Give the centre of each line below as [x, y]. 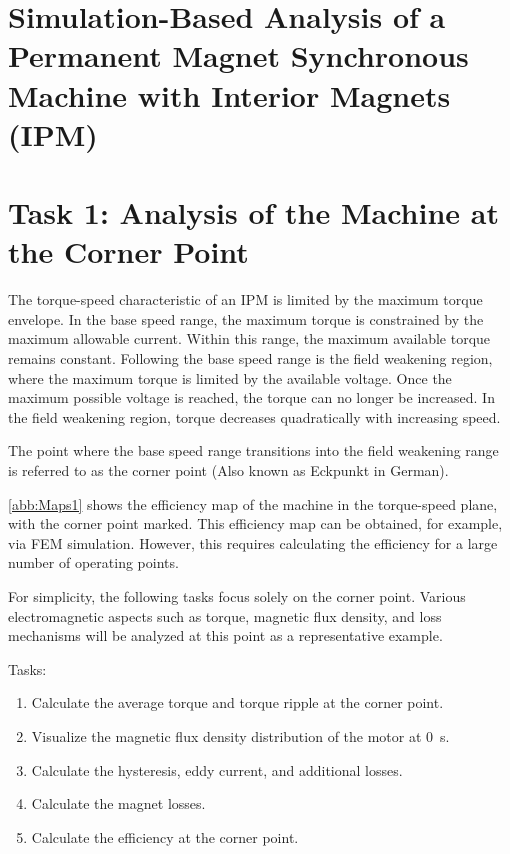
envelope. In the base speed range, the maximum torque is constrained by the [246, 318]
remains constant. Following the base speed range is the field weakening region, [250, 358]
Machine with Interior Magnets [229, 94]
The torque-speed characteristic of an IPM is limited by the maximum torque [245, 299]
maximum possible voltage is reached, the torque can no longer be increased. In [251, 397]
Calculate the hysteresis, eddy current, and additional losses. [217, 769]
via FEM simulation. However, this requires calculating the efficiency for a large [253, 542]
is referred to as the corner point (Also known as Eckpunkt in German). [228, 470]
